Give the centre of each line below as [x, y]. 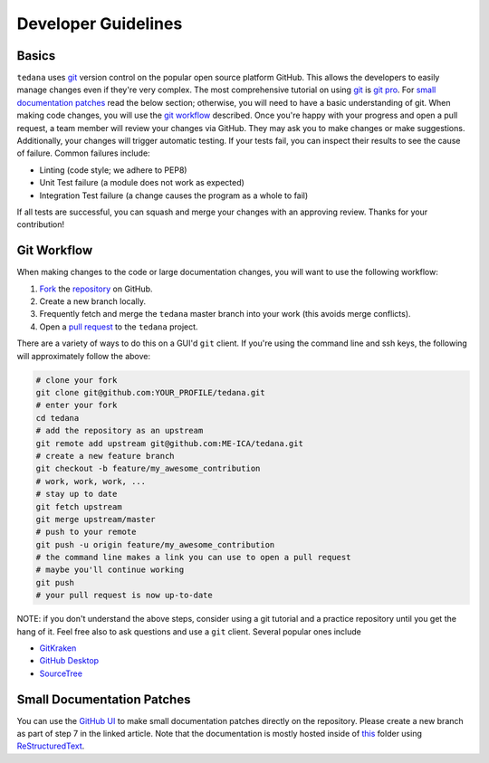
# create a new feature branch [105, 456]
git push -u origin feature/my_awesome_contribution [155, 544]
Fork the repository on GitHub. [96, 289]
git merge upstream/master [96, 519]
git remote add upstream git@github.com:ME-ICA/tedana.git [169, 443]
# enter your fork [77, 405]
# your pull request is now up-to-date [124, 596]
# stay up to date [77, 494]
